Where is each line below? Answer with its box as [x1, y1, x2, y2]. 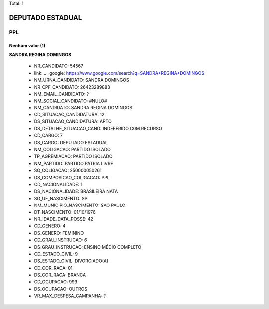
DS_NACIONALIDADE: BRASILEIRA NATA [34, 188, 118, 194]
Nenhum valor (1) [9, 42, 46, 48]
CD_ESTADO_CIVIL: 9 [34, 251, 78, 257]
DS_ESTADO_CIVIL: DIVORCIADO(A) [34, 258, 109, 264]
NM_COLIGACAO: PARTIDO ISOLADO [34, 147, 111, 153]
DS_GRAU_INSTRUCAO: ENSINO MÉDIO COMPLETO [34, 244, 142, 250]
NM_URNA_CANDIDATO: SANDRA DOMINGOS [34, 77, 129, 83]
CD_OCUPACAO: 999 [34, 279, 77, 285]
